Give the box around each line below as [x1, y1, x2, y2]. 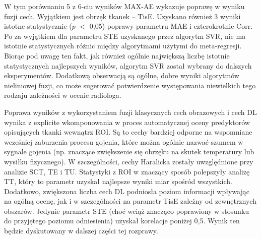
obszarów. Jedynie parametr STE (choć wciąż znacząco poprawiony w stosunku [4, 205, 249, 216]
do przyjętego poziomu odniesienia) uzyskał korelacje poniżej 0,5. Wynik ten [4, 215, 240, 226]
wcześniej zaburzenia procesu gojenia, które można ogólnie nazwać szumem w [4, 136, 243, 147]
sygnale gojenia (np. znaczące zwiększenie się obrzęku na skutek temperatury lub [4, 146, 254, 157]
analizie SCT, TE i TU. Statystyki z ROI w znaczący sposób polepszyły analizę [4, 166, 250, 176]
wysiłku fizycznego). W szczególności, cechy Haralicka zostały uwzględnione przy [4, 156, 253, 166]
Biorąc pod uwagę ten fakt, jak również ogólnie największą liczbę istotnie [4, 50, 230, 61]
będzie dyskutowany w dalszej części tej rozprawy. [4, 225, 158, 236]
